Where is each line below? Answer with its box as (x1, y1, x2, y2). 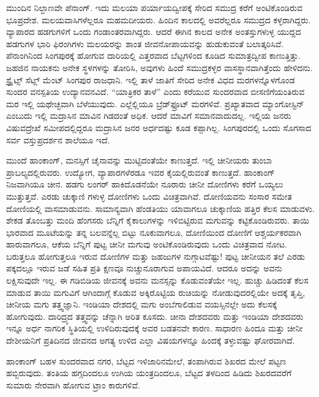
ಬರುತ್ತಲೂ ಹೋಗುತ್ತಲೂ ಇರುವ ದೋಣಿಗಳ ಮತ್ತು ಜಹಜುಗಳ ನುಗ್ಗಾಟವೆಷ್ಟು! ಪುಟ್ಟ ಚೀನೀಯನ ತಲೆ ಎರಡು (6, 249, 306, 262)
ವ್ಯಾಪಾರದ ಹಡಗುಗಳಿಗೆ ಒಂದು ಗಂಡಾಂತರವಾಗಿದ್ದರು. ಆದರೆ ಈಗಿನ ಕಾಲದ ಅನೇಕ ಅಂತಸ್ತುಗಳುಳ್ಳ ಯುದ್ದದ (6, 25, 301, 38)
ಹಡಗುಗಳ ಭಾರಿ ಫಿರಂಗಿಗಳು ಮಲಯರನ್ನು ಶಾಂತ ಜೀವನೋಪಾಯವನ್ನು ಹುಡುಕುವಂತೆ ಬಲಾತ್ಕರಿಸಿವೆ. (6, 37, 284, 50)
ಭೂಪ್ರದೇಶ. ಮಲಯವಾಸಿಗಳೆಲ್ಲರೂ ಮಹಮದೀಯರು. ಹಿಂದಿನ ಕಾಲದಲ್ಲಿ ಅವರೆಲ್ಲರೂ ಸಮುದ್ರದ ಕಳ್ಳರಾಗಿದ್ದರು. (6, 13, 311, 26)
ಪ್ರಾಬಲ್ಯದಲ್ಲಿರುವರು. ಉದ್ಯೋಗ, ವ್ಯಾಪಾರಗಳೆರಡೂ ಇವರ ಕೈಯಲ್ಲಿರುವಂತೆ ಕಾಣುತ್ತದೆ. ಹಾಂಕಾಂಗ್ (6, 165, 275, 178)
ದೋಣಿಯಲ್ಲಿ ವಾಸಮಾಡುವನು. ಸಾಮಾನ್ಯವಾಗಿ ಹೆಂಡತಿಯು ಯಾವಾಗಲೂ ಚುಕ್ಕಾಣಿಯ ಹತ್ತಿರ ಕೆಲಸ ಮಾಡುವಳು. (6, 202, 315, 214)
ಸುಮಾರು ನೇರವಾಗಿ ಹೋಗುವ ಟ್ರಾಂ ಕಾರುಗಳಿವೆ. (6, 378, 140, 391)
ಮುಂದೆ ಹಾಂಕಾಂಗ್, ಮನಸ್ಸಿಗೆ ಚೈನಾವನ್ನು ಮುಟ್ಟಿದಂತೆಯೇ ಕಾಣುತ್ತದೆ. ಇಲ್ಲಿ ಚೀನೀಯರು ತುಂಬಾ (6, 154, 272, 167)
